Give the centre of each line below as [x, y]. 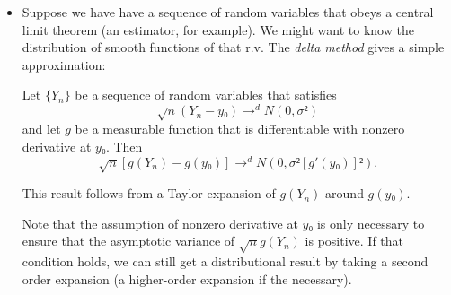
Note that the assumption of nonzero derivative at [160, 223]
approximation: [64, 64]
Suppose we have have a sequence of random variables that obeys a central [228, 12]
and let [41, 129]
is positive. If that [354, 241]
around [345, 193]
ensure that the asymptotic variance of [128, 241]
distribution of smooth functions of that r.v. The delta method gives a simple [233, 47]
